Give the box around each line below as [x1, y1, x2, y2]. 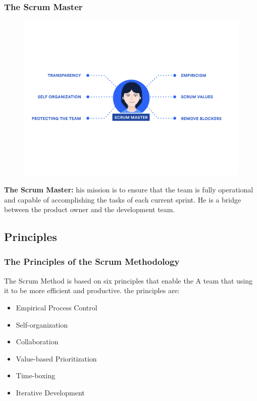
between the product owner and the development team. [4, 204, 175, 215]
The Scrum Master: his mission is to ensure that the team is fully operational [4, 184, 253, 194]
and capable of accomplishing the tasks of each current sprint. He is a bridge [4, 194, 241, 205]
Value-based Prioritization [16, 353, 97, 364]
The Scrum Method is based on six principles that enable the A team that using [4, 275, 253, 286]
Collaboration [16, 336, 59, 347]
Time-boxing [16, 370, 56, 381]
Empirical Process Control [16, 302, 97, 312]
